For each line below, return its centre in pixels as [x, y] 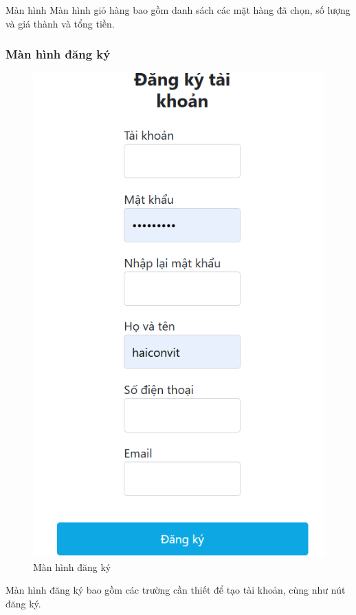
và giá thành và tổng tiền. [60, 23]
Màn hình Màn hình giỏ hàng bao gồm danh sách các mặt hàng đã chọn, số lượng [178, 10]
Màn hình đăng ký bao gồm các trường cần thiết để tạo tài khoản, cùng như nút [176, 590]
